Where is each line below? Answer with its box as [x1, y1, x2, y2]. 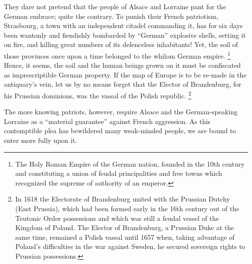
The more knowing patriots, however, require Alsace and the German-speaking [4, 107, 237, 117]
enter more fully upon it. [4, 135, 77, 145]
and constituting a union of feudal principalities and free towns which [15, 168, 222, 178]
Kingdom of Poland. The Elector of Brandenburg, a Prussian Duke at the [15, 222, 234, 233]
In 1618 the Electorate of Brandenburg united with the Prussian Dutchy [15, 194, 230, 204]
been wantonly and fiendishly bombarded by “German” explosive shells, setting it [4, 30, 246, 40]
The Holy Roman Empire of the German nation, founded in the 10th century [15, 158, 245, 169]
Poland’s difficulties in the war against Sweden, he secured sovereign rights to [15, 241, 245, 251]
